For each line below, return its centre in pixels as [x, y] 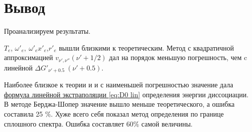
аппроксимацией [29, 57]
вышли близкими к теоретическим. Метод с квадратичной [146, 47]
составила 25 [24, 114]
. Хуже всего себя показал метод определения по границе [137, 114]
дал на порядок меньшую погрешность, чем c [178, 57]
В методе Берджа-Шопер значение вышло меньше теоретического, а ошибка [119, 104]
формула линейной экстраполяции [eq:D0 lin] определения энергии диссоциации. [126, 94]
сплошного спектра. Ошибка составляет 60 [69, 123]
